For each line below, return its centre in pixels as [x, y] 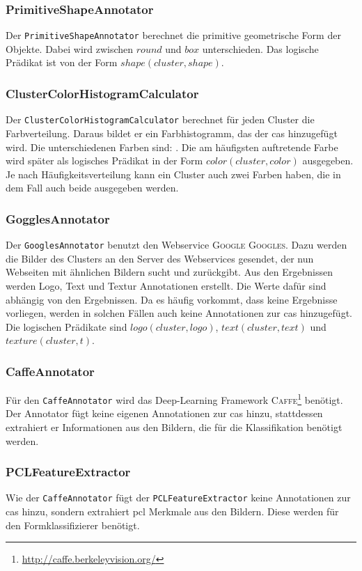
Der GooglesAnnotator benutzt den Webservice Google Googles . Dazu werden [176, 245]
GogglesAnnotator [58, 218]
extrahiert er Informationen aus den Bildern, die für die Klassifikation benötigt [174, 427]
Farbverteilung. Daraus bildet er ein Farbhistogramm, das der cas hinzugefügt [172, 133]
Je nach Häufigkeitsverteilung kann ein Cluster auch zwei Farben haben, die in [173, 174]
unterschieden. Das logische [260, 48]
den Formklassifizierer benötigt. [73, 525]
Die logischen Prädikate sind [66, 326]
